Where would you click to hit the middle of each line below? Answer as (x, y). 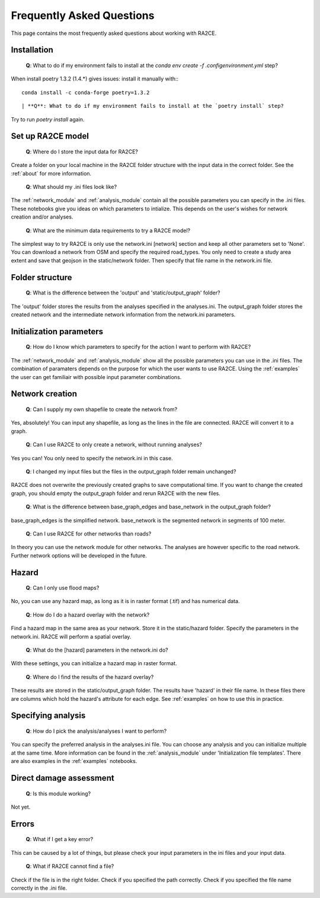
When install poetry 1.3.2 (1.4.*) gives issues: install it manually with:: (95, 79)
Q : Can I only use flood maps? (63, 588)
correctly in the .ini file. (39, 888)
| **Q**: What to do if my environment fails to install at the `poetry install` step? (153, 106)
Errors (23, 824)
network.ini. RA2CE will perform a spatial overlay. (71, 636)
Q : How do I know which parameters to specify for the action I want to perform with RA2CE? (138, 347)
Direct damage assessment (63, 778)
